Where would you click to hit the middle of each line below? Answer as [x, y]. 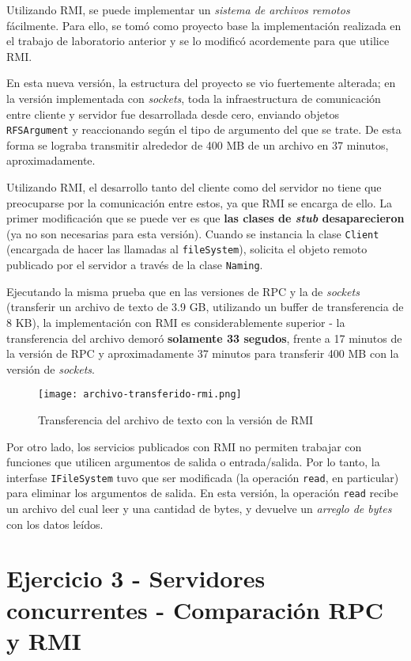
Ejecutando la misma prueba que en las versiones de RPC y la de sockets [183, 291]
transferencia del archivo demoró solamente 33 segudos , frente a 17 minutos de [204, 338]
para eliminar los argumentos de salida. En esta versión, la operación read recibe [202, 493]
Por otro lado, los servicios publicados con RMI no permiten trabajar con [184, 446]
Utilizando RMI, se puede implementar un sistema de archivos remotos [178, 9]
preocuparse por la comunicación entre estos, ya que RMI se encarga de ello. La [200, 202]
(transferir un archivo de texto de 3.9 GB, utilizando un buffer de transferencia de [205, 307]
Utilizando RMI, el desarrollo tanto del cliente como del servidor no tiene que [194, 187]
